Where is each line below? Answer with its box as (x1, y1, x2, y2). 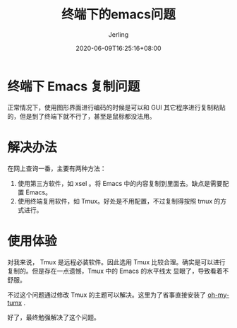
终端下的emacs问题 (61, 6, 176, 23)
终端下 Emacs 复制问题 (7, 78, 140, 94)
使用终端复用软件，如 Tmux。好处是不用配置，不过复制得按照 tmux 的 (17, 197, 221, 205)
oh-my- (207, 291, 230, 299)
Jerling (108, 30, 129, 39)
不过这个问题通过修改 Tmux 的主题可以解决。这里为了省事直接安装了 (7, 291, 207, 299)
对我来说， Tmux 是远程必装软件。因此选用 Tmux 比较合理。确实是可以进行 (7, 257, 226, 266)
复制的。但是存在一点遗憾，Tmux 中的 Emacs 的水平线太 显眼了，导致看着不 (7, 266, 229, 275)
